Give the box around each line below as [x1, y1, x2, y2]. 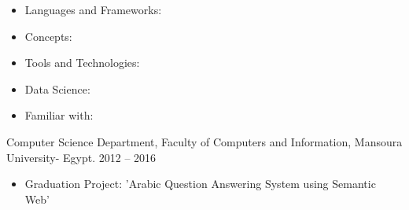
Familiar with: [24, 107, 94, 123]
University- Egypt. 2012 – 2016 [6, 149, 157, 165]
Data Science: [24, 80, 90, 97]
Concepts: [24, 28, 72, 44]
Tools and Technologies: [24, 54, 140, 71]
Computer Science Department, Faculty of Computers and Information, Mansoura [6, 133, 403, 149]
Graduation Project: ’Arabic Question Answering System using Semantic [24, 175, 376, 192]
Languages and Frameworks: [24, 2, 162, 17]
